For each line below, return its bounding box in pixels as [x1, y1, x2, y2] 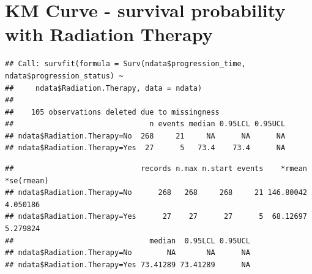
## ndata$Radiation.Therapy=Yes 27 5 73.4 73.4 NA [5, 143, 286, 153]
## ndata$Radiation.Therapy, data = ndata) [5, 83, 202, 93]
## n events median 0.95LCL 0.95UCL [5, 120, 286, 129]
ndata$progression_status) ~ [5, 71, 124, 80]
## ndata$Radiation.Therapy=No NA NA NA [5, 248, 250, 257]
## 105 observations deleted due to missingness [5, 107, 220, 116]
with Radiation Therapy [5, 21, 213, 47]
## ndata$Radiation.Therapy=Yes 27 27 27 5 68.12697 [5, 212, 307, 221]
